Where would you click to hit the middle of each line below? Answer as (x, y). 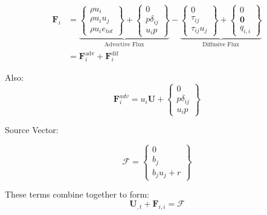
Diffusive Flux (221, 44)
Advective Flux (124, 45)
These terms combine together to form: (77, 194)
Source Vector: (32, 130)
